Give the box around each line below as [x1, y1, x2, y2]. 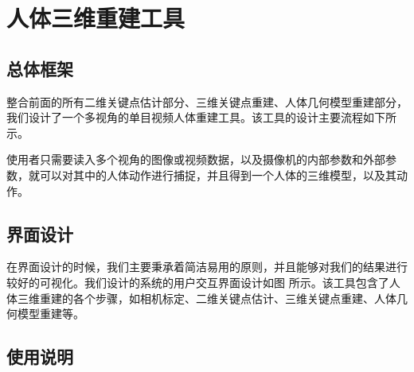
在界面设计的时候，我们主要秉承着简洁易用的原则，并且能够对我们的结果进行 [6, 258, 408, 275]
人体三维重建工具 [6, 2, 186, 34]
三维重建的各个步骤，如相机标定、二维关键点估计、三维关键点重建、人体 [17, 289, 396, 306]
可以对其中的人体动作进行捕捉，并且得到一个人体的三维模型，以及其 [39, 166, 396, 183]
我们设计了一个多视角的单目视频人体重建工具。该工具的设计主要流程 [6, 109, 363, 126]
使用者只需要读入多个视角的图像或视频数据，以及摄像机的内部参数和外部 [6, 151, 385, 168]
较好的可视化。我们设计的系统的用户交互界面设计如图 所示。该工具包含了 [6, 273, 389, 290]
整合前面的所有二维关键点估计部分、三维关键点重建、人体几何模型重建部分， [6, 93, 408, 110]
